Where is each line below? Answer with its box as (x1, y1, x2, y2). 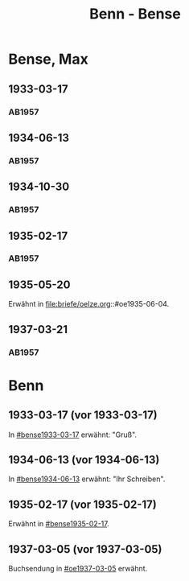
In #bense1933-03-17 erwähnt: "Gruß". (8, 430, 138, 439)
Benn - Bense (89, 5, 181, 23)
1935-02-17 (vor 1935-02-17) (8, 497, 157, 511)
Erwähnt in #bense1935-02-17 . (8, 519, 110, 529)
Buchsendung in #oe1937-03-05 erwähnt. (8, 564, 148, 573)
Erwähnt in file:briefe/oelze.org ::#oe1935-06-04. (8, 299, 170, 309)
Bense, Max (8, 50, 88, 68)
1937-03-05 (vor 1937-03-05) (8, 542, 162, 556)
